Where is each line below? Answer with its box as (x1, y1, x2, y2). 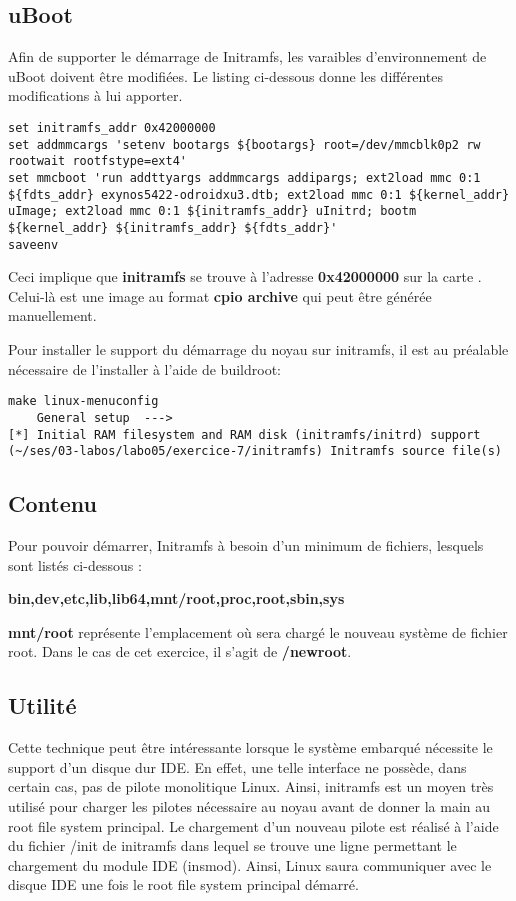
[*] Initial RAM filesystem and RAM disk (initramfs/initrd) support (8, 427, 481, 442)
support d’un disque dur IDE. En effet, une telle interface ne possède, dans (8, 756, 467, 777)
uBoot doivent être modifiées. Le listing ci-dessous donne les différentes (8, 65, 443, 86)
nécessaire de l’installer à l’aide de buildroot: (8, 358, 281, 379)
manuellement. (8, 305, 97, 326)
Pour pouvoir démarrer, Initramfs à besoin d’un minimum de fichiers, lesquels (8, 535, 484, 556)
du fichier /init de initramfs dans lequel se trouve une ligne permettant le (8, 835, 457, 856)
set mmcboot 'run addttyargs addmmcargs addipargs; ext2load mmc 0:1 (8, 170, 481, 185)
